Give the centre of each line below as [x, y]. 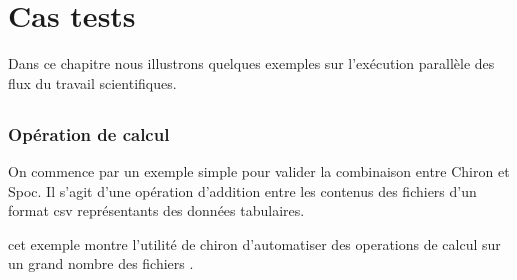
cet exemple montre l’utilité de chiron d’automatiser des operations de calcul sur [254, 243]
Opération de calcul [89, 133]
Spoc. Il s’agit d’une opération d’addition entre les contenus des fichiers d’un [242, 190]
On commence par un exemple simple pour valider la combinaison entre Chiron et [259, 171]
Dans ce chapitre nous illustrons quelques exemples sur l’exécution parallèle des [251, 63]
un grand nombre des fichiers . [101, 263]
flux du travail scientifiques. [92, 82]
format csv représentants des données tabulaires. [156, 210]
